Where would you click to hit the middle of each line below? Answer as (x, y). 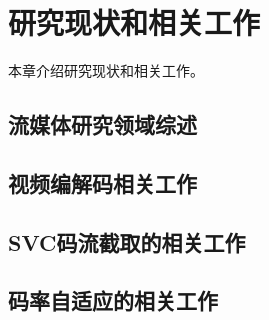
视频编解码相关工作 (102, 182)
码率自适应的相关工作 (113, 300)
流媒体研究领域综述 (102, 124)
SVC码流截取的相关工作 (127, 241)
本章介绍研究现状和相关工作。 (106, 70)
